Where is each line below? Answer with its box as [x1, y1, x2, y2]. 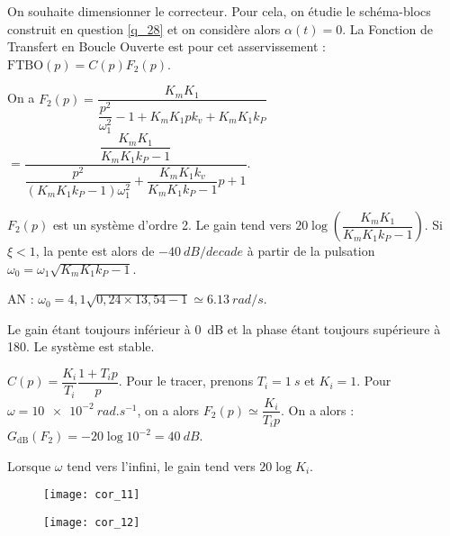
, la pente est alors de [35, 241, 155, 260]
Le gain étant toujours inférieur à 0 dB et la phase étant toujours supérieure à [7, 319, 441, 338]
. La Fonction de [342, 19, 433, 38]
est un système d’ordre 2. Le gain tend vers [52, 215, 292, 234]
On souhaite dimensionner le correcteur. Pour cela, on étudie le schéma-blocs [7, 2, 431, 20]
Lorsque [7, 456, 51, 475]
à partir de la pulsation [247, 241, 375, 260]
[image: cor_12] [43, 515, 140, 529]
